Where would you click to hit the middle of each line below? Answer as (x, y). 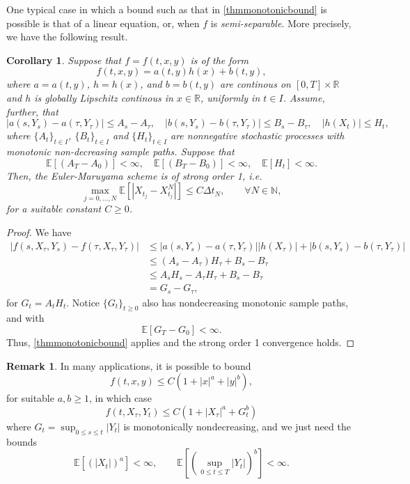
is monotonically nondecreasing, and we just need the (237, 426)
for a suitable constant (54, 209)
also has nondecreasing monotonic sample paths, (245, 302)
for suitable (30, 398)
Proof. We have (39, 232)
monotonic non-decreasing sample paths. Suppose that (120, 151)
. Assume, (304, 97)
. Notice (83, 302)
